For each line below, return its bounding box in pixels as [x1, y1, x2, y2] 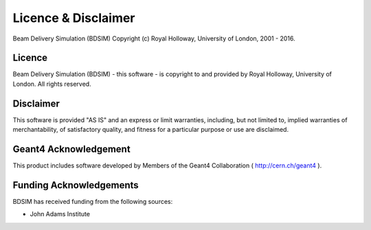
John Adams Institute [30, 210, 91, 218]
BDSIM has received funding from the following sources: [12, 197, 173, 205]
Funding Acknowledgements [12, 179, 139, 191]
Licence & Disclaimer [12, 10, 135, 25]
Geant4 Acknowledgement [12, 143, 131, 154]
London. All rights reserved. [12, 80, 92, 88]
